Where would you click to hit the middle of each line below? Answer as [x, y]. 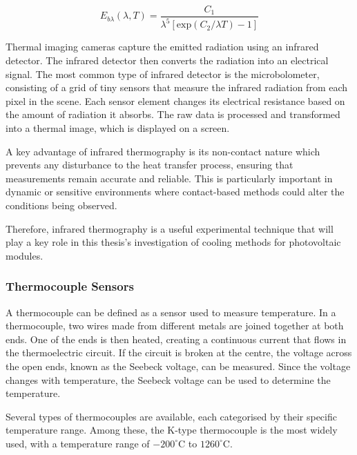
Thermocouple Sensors [70, 286]
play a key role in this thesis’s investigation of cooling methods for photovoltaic [173, 242]
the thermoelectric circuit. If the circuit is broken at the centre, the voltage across [179, 352]
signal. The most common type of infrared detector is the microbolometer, [163, 74]
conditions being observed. [61, 205]
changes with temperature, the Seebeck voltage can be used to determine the [168, 379]
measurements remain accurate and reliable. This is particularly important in [169, 178]
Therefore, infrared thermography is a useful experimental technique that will [170, 228]
